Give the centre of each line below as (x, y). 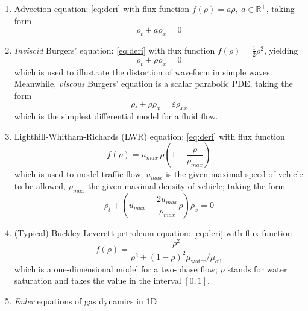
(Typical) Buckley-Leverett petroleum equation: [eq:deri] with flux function (153, 232)
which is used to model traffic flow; (79, 174)
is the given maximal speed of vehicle (234, 174)
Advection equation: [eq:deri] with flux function (102, 8)
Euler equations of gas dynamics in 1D (86, 300)
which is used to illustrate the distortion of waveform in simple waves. (143, 71)
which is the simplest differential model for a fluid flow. (116, 116)
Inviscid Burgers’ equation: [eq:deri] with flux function (115, 50)
